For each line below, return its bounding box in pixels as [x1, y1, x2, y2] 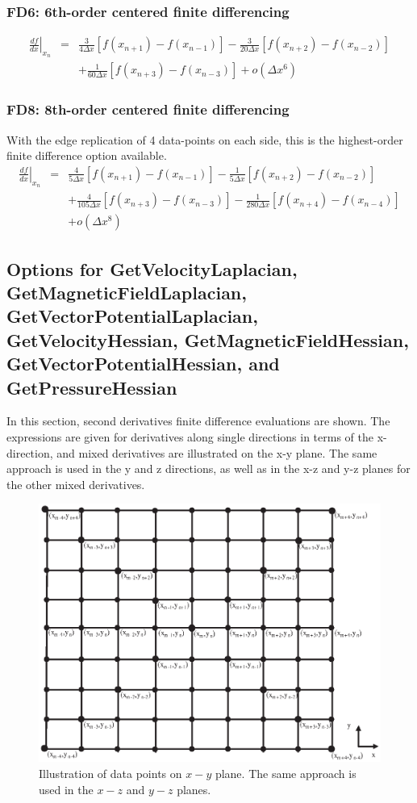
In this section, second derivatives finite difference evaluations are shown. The [6, 412, 390, 429]
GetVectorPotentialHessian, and [6, 351, 280, 376]
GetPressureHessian [6, 374, 177, 399]
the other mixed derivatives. [6, 475, 145, 492]
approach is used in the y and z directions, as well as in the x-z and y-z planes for [6, 460, 411, 477]
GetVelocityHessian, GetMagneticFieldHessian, [6, 327, 409, 352]
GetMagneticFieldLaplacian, [6, 279, 247, 304]
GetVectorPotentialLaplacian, [6, 303, 258, 328]
